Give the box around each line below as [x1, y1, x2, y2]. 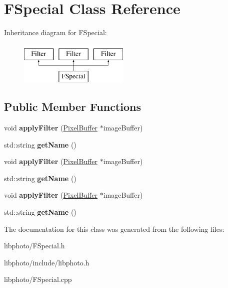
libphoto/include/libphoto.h [4, 257, 89, 267]
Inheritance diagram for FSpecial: [4, 27, 107, 38]
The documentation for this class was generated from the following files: [4, 223, 224, 234]
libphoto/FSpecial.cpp [4, 274, 72, 284]
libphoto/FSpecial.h [4, 240, 65, 251]
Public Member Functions [4, 99, 141, 114]
